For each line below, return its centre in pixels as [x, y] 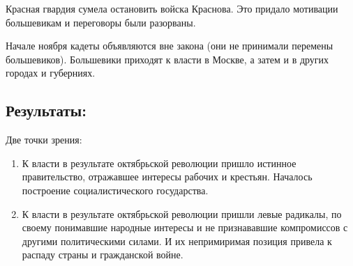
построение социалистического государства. [115, 190]
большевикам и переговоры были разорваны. [101, 22]
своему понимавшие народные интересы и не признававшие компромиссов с [185, 227]
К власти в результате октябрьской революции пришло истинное [159, 163]
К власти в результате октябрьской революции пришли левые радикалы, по [182, 213]
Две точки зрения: [44, 140]
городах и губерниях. [51, 73]
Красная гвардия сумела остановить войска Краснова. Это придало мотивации [172, 8]
